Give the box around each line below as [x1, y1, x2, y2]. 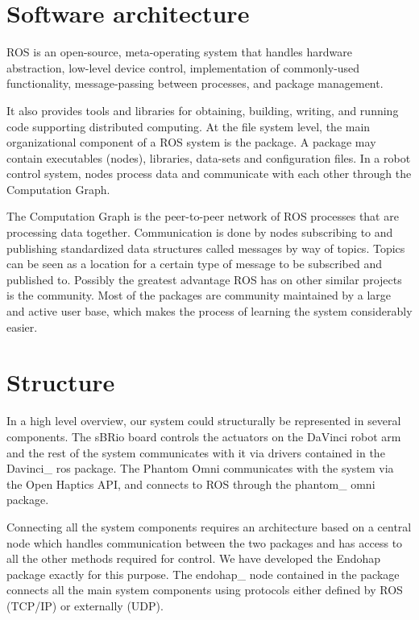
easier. [6, 318, 38, 335]
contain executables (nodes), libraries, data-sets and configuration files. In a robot [6, 149, 411, 166]
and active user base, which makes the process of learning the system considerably [6, 303, 413, 320]
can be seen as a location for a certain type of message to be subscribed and [6, 255, 383, 272]
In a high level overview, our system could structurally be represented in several [6, 412, 401, 429]
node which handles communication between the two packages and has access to [6, 534, 403, 551]
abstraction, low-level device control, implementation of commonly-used [6, 59, 360, 76]
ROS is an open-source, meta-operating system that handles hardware [6, 43, 352, 60]
